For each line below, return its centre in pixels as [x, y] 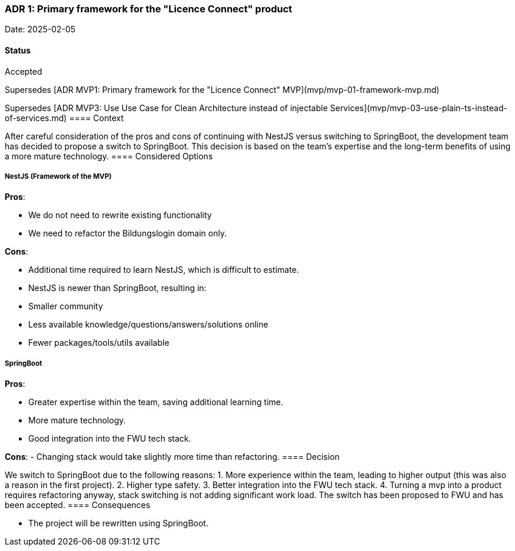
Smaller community [66, 306]
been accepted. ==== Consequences [78, 505]
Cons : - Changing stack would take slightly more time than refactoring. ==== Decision [172, 457]
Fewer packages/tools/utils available [99, 343]
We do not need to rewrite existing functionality [120, 215]
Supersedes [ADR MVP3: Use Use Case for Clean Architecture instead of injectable [166, 108]
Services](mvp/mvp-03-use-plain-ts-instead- [418, 108]
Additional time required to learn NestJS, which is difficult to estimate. [164, 270]
